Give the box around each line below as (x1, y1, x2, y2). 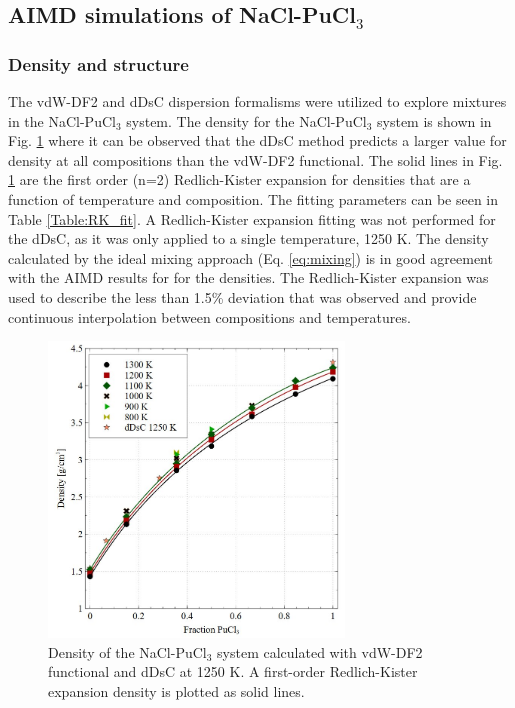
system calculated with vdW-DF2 (217, 641, 423, 662)
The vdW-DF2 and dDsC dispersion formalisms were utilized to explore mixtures (8, 91, 507, 111)
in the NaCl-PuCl (8, 110, 116, 131)
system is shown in (377, 110, 492, 131)
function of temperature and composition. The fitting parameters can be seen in (8, 188, 499, 209)
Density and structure (8, 51, 189, 76)
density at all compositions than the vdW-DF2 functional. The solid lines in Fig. (8, 149, 503, 170)
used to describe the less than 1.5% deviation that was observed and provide (8, 286, 477, 307)
